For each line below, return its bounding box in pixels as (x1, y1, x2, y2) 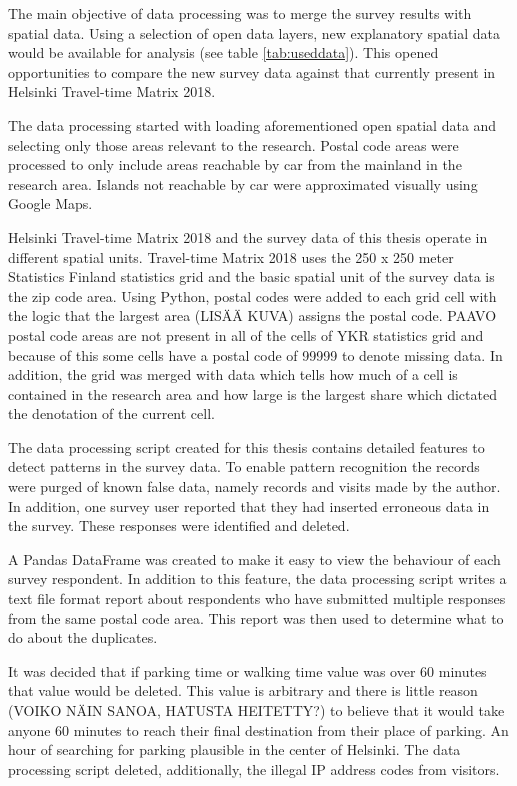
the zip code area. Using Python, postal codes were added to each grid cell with (8, 285, 497, 306)
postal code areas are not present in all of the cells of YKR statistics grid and (8, 324, 484, 345)
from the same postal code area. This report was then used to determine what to (8, 607, 504, 628)
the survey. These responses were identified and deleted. (8, 515, 350, 536)
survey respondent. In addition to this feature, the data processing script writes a (8, 568, 507, 589)
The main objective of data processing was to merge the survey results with (8, 3, 472, 23)
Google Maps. (8, 193, 93, 214)
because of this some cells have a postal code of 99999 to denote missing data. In (8, 344, 503, 365)
